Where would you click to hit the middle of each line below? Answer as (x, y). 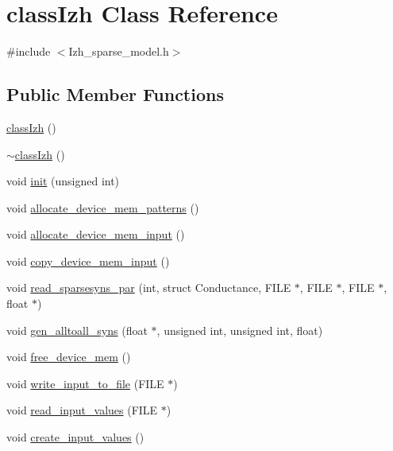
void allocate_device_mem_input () (96, 234)
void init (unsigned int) (63, 181)
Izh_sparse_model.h (119, 51)
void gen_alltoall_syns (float (77, 330)
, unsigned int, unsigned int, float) (240, 330)
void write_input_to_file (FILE (85, 383)
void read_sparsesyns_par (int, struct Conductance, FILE (149, 288)
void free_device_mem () (69, 357)
